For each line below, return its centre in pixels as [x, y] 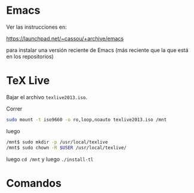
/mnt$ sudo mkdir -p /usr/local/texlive [57, 142]
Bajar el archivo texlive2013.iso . [47, 97]
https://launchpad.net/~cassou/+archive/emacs [65, 38]
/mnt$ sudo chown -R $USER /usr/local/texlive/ [67, 148]
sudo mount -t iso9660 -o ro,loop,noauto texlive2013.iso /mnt [87, 120]
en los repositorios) [30, 56]
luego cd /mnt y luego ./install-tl [50, 159]
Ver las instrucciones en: [37, 27]
